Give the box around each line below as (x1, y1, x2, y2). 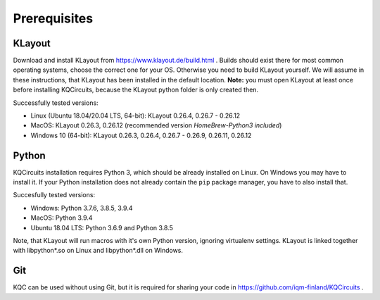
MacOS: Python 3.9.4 (30, 213, 93, 222)
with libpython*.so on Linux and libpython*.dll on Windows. (13, 246, 183, 255)
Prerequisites (13, 11, 94, 26)
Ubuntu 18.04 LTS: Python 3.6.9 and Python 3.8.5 (30, 223, 174, 232)
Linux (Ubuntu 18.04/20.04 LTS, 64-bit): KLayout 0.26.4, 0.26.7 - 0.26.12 (30, 111, 241, 120)
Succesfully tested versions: (13, 191, 95, 199)
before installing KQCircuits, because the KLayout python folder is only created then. (13, 85, 259, 94)
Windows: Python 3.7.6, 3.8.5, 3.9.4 (30, 204, 133, 212)
